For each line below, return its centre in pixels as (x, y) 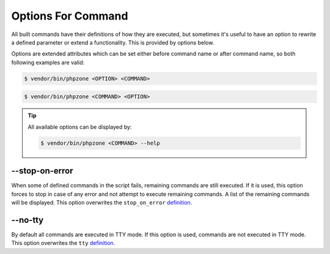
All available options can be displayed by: (80, 127)
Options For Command (70, 16)
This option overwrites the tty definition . (63, 243)
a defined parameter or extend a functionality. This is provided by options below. (113, 42)
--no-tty (28, 220)
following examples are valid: (48, 62)
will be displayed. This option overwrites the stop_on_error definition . (102, 202)
